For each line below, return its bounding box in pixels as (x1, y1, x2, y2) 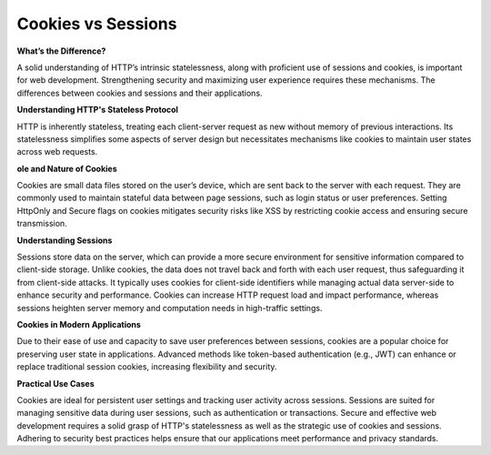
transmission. (16, 218, 67, 229)
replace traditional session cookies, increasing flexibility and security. (16, 361, 277, 372)
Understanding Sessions (16, 235, 113, 246)
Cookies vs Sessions (16, 14, 177, 34)
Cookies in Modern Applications (16, 318, 141, 329)
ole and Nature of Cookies (16, 163, 117, 174)
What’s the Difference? (16, 45, 106, 56)
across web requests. (16, 147, 98, 157)
